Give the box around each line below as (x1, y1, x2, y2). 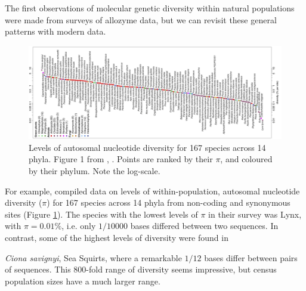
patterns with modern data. (5, 25, 106, 38)
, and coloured (220, 153, 273, 165)
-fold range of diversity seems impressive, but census (86, 263, 277, 275)
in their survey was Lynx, (208, 208, 302, 220)
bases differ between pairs (204, 251, 298, 264)
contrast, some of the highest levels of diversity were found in (5, 231, 228, 244)
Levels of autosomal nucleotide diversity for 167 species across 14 (29, 141, 266, 153)
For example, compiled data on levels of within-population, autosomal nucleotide (5, 184, 300, 197)
